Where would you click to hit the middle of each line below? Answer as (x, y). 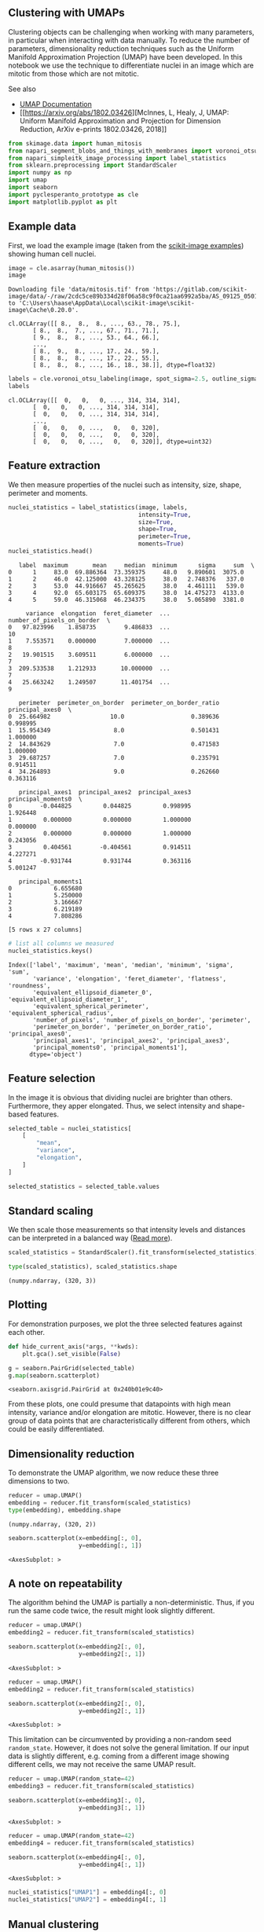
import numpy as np (40, 173)
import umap (27, 180)
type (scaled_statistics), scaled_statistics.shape (93, 1267)
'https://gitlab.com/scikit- (200, 290)
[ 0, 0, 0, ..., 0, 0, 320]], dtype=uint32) (123, 442)
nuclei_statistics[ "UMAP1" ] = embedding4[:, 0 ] (88, 1893)
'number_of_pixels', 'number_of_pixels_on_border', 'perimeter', (142, 1020)
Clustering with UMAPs (67, 13)
